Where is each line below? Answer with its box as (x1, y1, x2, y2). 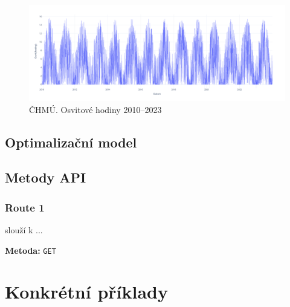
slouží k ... (5, 223, 43, 236)
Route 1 (5, 199, 45, 215)
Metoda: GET (5, 244, 56, 256)
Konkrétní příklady (5, 279, 168, 304)
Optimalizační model (5, 132, 137, 151)
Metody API (5, 168, 86, 187)
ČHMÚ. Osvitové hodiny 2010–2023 (29, 103, 162, 115)
